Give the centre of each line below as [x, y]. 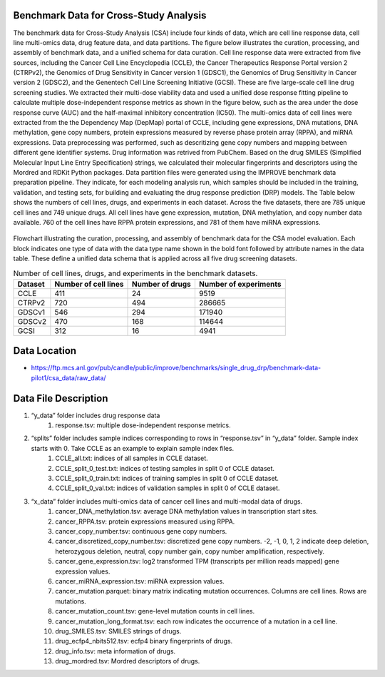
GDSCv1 [31, 312]
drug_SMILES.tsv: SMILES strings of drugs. [118, 631]
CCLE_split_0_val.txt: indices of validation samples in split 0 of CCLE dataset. [168, 488]
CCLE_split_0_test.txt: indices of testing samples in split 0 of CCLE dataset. [165, 468]
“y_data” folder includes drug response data [96, 415]
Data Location [45, 351]
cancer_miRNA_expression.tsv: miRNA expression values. [140, 581]
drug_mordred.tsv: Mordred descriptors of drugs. [128, 661]
